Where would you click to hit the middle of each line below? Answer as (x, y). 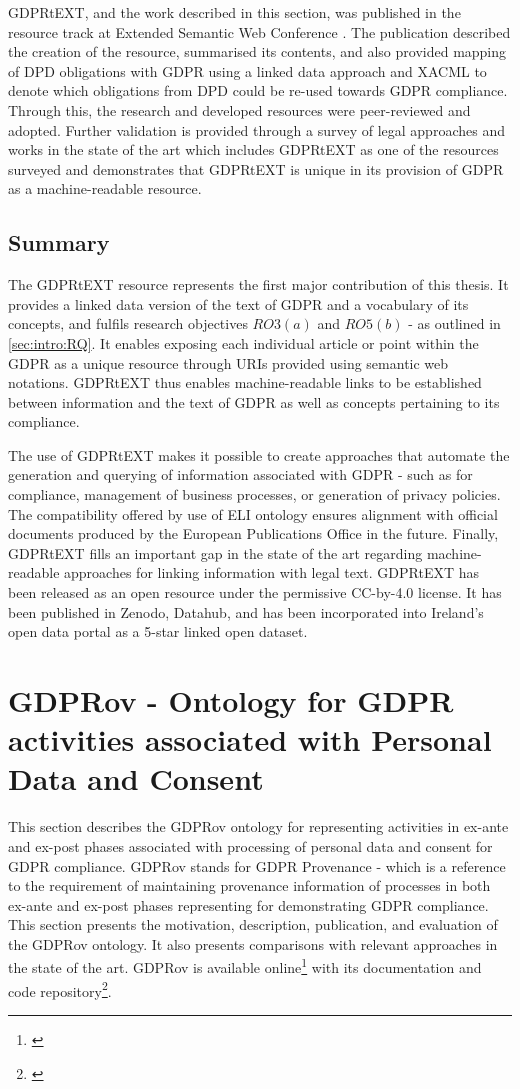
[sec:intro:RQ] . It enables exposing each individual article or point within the (243, 342)
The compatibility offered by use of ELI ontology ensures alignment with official (253, 513)
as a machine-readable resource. (105, 188)
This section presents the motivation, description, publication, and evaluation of (253, 924)
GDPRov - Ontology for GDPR (231, 700)
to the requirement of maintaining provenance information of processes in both (249, 885)
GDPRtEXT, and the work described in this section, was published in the (234, 12)
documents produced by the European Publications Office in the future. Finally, (253, 533)
